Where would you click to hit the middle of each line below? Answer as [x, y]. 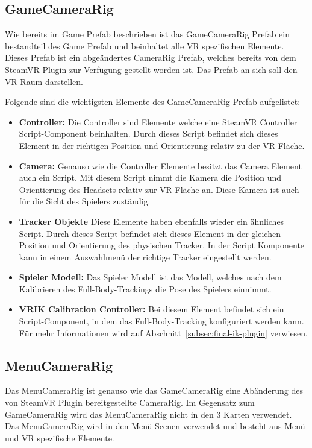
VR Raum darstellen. [44, 81]
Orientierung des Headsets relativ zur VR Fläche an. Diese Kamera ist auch [159, 189]
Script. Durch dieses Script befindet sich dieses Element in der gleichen [150, 233]
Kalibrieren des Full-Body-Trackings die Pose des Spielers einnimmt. [145, 289]
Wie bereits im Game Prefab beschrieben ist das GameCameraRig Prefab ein [147, 34]
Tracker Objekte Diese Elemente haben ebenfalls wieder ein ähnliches [151, 221]
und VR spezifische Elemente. [60, 437]
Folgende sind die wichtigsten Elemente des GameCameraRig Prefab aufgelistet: [153, 102]
